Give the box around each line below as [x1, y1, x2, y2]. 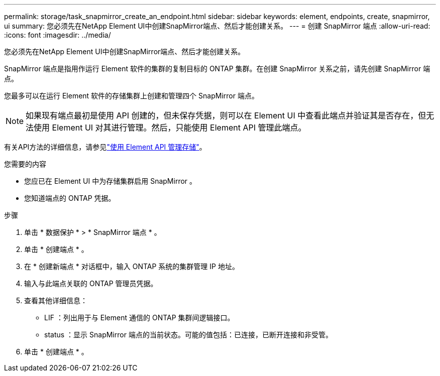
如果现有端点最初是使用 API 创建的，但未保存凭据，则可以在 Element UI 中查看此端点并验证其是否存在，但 [26, 110, 426, 120]
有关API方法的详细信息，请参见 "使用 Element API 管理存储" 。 [4, 143, 206, 151]
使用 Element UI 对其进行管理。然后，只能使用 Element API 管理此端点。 [34, 122, 306, 133]
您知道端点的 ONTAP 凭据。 [24, 194, 116, 202]
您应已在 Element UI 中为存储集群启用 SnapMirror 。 [24, 177, 197, 185]
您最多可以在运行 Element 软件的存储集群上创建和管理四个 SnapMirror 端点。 [4, 91, 259, 100]
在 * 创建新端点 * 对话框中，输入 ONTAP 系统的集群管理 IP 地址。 [24, 262, 239, 271]
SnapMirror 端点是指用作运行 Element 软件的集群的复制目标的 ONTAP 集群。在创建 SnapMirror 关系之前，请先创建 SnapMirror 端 [4, 64, 430, 73]
